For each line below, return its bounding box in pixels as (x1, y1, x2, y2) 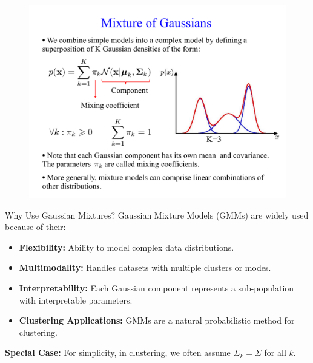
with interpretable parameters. (19, 293, 133, 306)
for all (264, 346, 286, 359)
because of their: (5, 220, 66, 233)
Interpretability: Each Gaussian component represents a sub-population (19, 281, 294, 294)
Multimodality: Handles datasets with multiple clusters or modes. (19, 261, 271, 274)
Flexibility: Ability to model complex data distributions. (19, 240, 234, 253)
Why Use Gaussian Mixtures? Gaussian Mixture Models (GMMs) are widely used (5, 208, 309, 221)
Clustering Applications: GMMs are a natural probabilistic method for (19, 314, 295, 327)
